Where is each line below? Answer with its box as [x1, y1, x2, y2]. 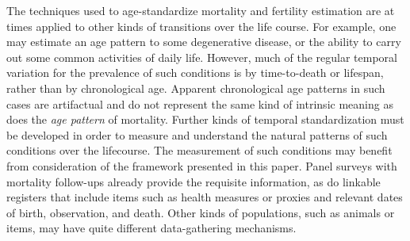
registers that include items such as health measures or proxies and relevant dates [6, 189, 403, 205]
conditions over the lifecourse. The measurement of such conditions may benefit [6, 142, 393, 159]
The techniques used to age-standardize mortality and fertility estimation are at [6, 2, 395, 18]
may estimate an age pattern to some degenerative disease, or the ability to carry [6, 33, 401, 50]
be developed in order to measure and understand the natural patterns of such [6, 126, 388, 143]
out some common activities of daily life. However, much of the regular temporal [6, 48, 397, 65]
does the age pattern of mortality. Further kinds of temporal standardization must [6, 111, 404, 128]
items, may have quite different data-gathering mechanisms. [6, 220, 297, 236]
